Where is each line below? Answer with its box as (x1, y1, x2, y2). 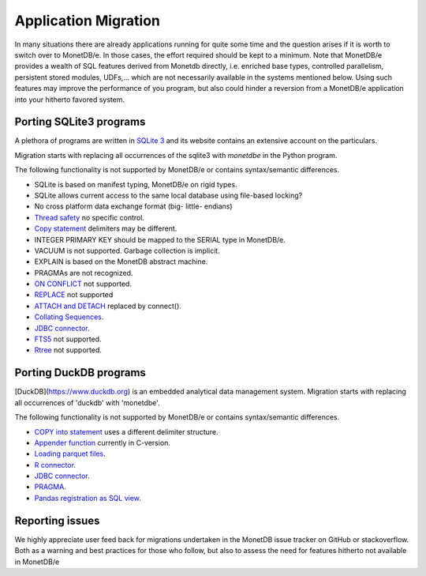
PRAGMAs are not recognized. (34, 268, 133, 277)
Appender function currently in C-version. (34, 438, 171, 447)
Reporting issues (14, 514, 100, 527)
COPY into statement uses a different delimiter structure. (34, 427, 219, 436)
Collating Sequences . (34, 312, 104, 322)
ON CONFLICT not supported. (34, 279, 132, 288)
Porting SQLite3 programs (14, 115, 146, 129)
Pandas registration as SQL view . (34, 493, 142, 503)
